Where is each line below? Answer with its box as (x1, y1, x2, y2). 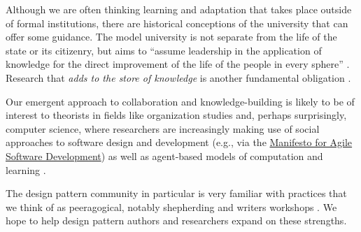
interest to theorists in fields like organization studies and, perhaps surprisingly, (6, 108, 347, 122)
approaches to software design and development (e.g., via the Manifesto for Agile (6, 135, 353, 150)
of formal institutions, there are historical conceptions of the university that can (6, 15, 348, 30)
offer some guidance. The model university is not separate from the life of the (6, 29, 337, 44)
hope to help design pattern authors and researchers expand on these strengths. (6, 213, 347, 228)
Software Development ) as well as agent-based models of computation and (6, 148, 323, 163)
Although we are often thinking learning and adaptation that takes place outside (6, 2, 352, 16)
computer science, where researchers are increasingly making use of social (6, 121, 320, 136)
